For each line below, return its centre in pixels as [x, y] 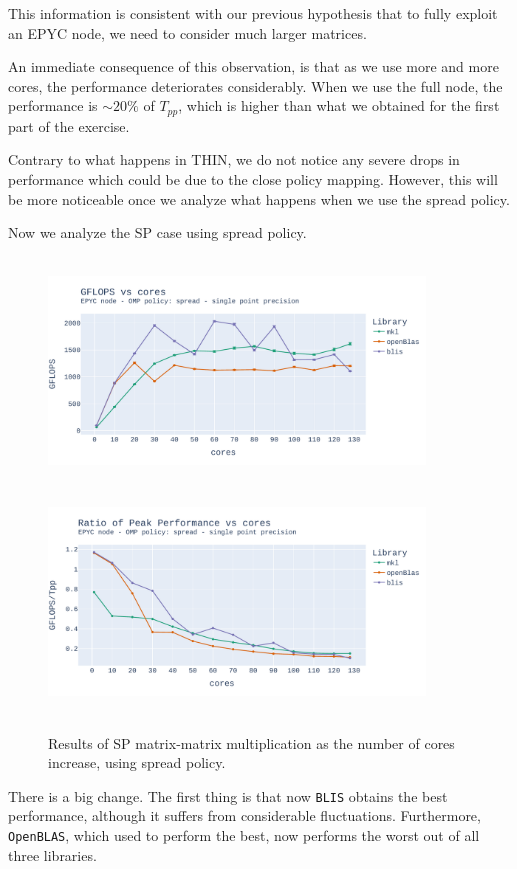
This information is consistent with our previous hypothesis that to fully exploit [253, 13]
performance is [53, 105]
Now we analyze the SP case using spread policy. [157, 232]
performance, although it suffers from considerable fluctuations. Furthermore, [244, 815]
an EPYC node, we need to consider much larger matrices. [187, 32]
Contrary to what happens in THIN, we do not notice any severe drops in [234, 159]
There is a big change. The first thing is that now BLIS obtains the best [228, 795]
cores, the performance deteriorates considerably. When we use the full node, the [255, 85]
